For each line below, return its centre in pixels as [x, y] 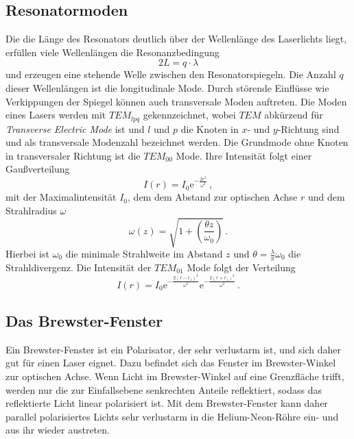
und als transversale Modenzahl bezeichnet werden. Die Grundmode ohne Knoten [177, 142]
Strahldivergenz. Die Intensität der [79, 267]
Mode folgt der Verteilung [241, 267]
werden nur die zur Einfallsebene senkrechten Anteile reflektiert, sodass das [164, 389]
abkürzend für [294, 115]
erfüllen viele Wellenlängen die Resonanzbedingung [113, 52]
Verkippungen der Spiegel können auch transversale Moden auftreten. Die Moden [176, 101]
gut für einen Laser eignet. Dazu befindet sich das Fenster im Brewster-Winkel [171, 363]
